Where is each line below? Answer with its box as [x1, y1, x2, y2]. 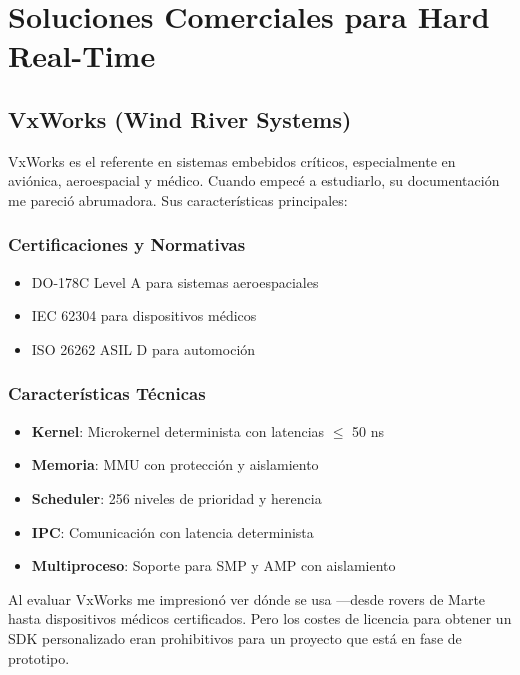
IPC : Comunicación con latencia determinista [31, 521, 314, 542]
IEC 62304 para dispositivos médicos [31, 305, 257, 326]
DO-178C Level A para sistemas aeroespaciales [31, 271, 319, 292]
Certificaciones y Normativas [8, 232, 246, 257]
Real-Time [8, 35, 156, 76]
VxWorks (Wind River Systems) [8, 103, 352, 134]
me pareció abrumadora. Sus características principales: [8, 189, 348, 210]
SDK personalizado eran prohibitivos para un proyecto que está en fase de [8, 627, 462, 648]
